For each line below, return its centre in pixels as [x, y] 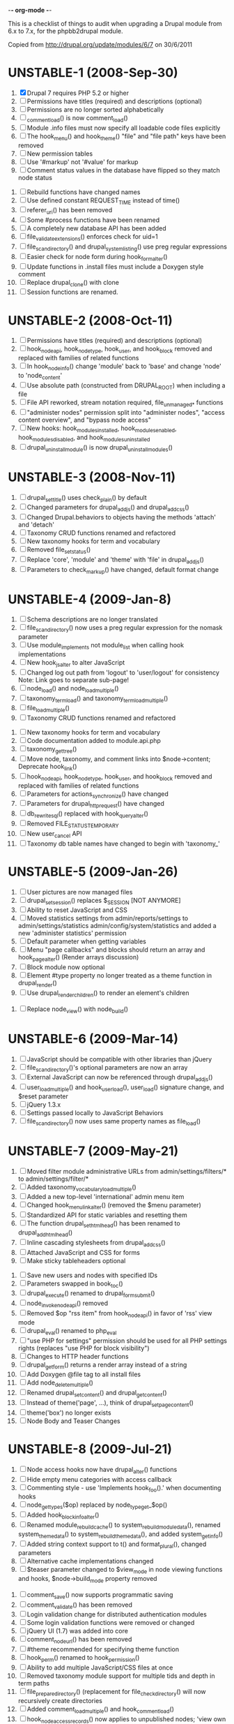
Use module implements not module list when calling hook [105, 646]
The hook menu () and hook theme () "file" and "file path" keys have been [126, 137]
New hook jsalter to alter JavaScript [76, 663]
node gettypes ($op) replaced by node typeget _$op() [97, 1506]
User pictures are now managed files [80, 892]
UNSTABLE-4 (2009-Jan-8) [89, 599]
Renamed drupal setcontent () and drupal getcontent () [97, 1394]
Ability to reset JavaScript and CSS [77, 910]
